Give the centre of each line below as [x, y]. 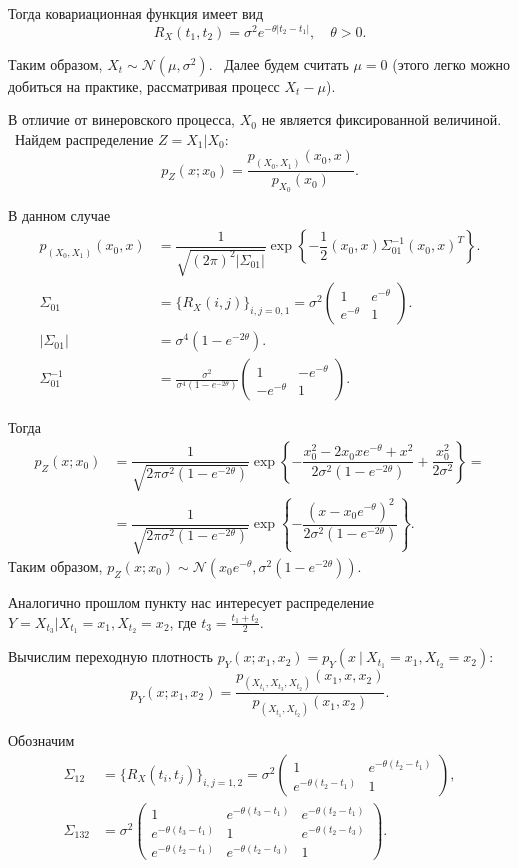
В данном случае [59, 215]
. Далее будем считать [278, 63]
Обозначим [41, 740]
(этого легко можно [451, 63]
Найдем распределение [84, 138]
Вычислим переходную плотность [110, 656]
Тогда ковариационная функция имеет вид [136, 13]
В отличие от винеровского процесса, [122, 119]
